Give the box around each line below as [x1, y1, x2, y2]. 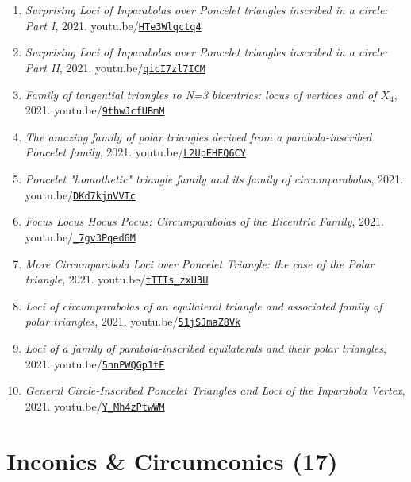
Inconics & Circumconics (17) [6, 444, 338, 476]
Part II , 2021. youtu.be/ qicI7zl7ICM [25, 59, 205, 75]
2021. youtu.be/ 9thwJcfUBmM [25, 102, 165, 118]
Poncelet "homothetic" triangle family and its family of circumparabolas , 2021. [25, 171, 403, 187]
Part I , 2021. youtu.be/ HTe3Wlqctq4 [25, 17, 202, 33]
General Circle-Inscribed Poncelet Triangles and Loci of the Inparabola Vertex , [25, 382, 405, 399]
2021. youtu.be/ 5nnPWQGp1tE [25, 355, 165, 372]
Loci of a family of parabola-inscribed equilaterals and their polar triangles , [25, 340, 386, 356]
